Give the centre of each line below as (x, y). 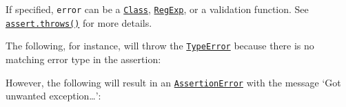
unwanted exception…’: (53, 96)
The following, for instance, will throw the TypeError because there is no (160, 46)
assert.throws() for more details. (79, 22)
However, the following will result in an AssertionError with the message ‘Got (173, 82)
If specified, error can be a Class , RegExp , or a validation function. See (157, 9)
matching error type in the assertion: (83, 59)
